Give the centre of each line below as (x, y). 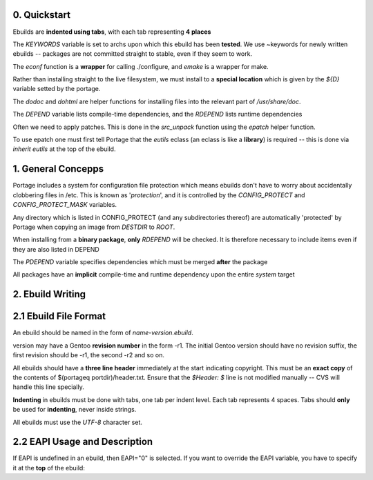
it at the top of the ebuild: (49, 468)
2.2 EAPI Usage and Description (83, 442)
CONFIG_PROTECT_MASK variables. (65, 205)
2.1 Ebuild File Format (59, 316)
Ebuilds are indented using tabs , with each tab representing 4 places (112, 32)
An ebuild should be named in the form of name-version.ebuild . (103, 333)
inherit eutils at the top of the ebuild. (64, 149)
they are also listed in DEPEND (56, 249)
